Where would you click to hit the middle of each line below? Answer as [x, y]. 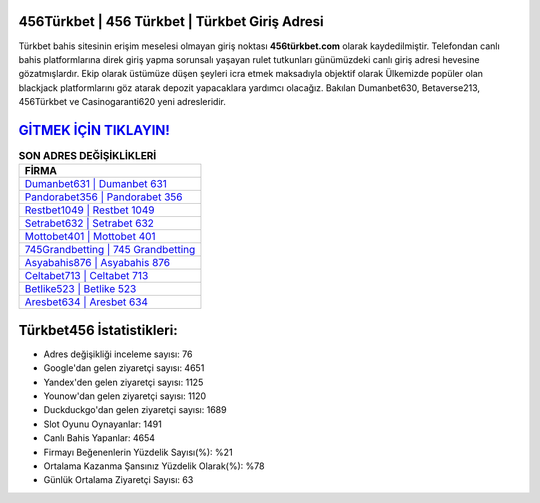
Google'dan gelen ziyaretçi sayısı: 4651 [124, 368]
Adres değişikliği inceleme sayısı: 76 [118, 354]
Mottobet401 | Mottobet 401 [90, 237]
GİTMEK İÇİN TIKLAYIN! [94, 130]
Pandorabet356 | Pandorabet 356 [103, 197]
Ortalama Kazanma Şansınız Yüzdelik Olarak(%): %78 [154, 466]
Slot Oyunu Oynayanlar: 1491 [102, 424]
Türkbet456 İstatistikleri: [98, 330]
